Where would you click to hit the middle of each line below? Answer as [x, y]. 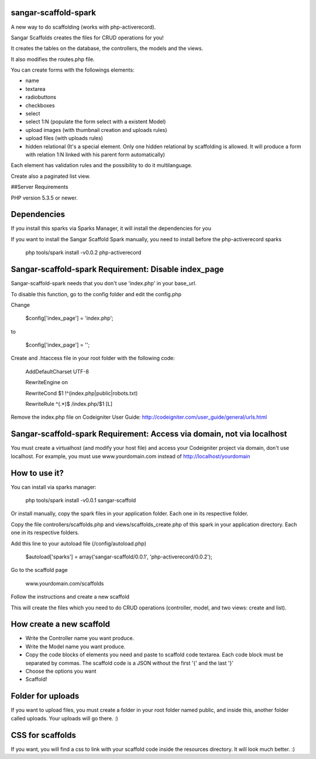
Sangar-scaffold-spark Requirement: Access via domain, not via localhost [149, 434]
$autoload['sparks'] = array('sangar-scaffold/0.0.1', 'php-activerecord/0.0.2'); [119, 557]
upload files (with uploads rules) [64, 138]
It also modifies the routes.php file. [53, 59]
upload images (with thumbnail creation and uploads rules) [96, 130]
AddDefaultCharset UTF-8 [57, 371]
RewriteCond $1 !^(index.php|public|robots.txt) [82, 393]
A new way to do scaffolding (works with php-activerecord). [83, 27]
